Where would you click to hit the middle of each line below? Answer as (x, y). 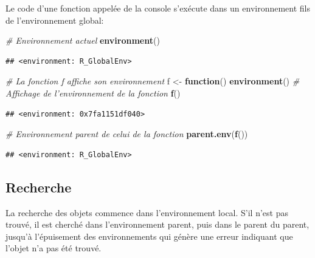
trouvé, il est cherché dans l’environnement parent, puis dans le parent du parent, (157, 224)
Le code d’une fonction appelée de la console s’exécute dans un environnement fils (158, 8)
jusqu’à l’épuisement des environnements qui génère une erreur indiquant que (149, 236)
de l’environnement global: (55, 20)
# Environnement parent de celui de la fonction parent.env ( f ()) (127, 134)
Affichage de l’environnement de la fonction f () (93, 93)
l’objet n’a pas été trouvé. (54, 248)
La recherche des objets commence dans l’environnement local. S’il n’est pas (147, 212)
